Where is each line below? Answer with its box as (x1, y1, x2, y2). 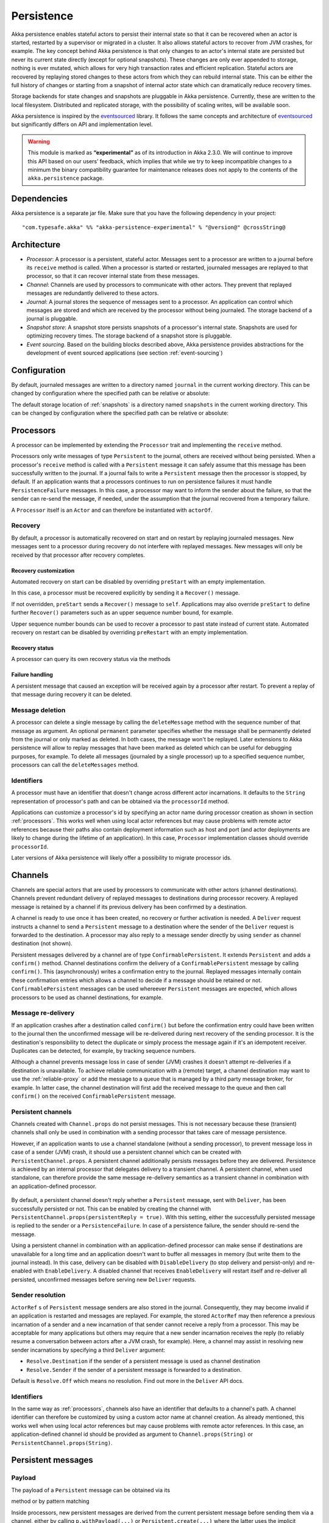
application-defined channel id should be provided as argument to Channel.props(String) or (11, 1430, 253, 1438)
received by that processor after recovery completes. (11, 551, 146, 559)
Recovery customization (11, 567, 75, 574)
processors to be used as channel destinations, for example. (11, 994, 163, 1001)
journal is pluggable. (26, 315, 78, 322)
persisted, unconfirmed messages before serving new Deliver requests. (11, 1276, 196, 1283)
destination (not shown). (11, 940, 73, 947)
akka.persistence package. (27, 174, 104, 182)
